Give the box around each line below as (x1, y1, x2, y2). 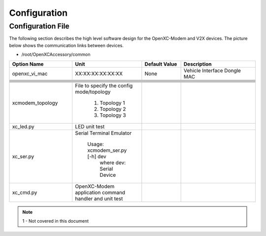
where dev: (100, 159, 126, 166)
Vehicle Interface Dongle (183, 67, 241, 74)
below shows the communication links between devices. (9, 42, 124, 48)
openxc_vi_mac (12, 70, 48, 77)
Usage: (87, 140, 104, 147)
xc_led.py (12, 123, 34, 130)
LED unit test (75, 123, 105, 130)
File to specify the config (75, 82, 133, 89)
